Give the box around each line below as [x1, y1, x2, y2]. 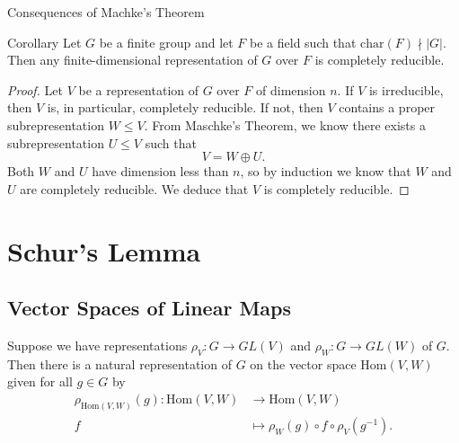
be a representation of [78, 80, 199, 99]
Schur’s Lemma [7, 232, 201, 269]
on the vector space [250, 354, 357, 373]
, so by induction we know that [240, 162, 411, 181]
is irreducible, [368, 80, 444, 99]
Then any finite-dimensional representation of [7, 50, 258, 69]
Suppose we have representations [7, 335, 188, 354]
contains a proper [339, 98, 436, 117]
